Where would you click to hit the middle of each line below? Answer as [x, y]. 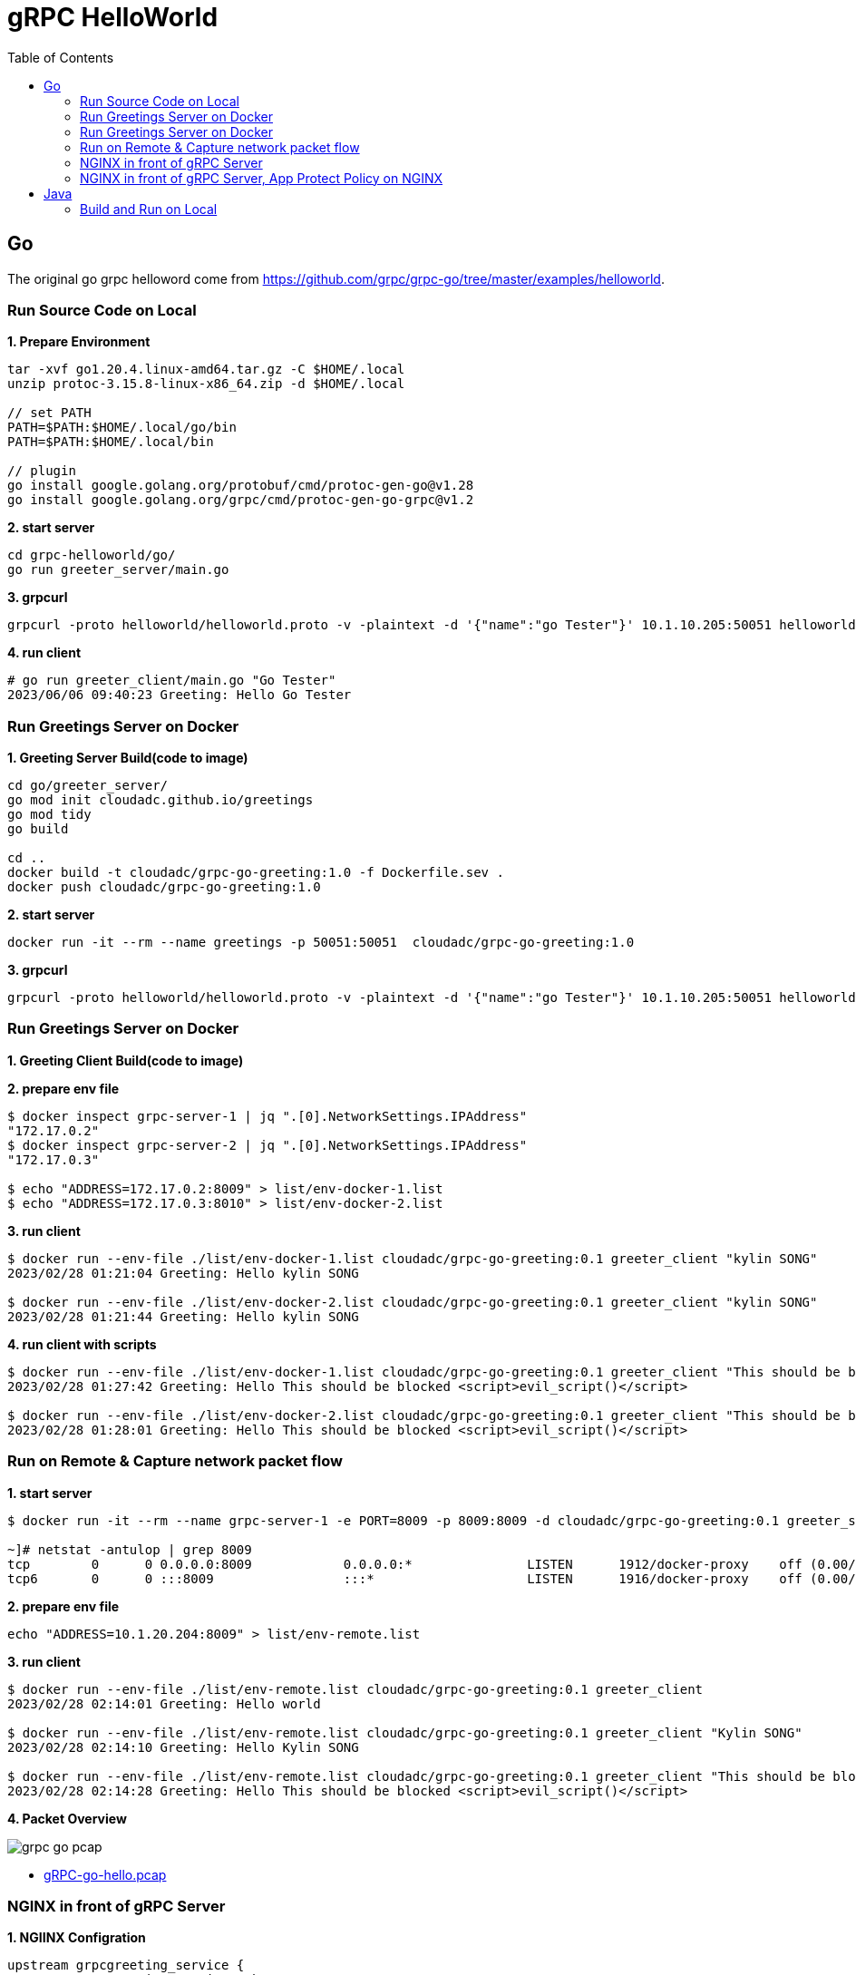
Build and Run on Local [149, 209]
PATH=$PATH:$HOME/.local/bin [111, 442]
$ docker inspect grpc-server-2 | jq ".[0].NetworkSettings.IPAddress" [267, 1145]
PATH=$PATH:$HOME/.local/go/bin [122, 428]
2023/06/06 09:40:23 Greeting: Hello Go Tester [180, 695]
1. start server [50, 1493]
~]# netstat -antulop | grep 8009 [130, 1549]
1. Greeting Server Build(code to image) [128, 758]
